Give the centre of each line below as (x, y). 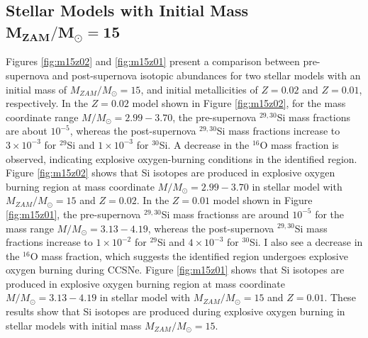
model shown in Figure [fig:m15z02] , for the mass (239, 103)
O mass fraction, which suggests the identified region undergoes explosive (189, 255)
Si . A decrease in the (204, 144)
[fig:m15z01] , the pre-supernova (73, 214)
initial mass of (37, 89)
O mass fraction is (299, 144)
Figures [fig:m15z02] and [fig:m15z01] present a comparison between (153, 61)
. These (340, 297)
